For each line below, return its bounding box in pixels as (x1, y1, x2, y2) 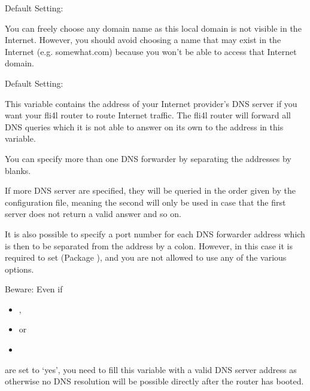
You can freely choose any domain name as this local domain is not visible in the (5, 22, 302, 34)
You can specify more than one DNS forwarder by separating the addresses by (5, 152, 291, 164)
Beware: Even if (5, 283, 63, 295)
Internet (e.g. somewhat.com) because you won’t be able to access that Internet (5, 45, 297, 57)
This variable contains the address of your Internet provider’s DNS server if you (5, 97, 297, 109)
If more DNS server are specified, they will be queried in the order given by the (5, 184, 296, 197)
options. (5, 262, 34, 275)
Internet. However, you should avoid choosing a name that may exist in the (5, 33, 281, 46)
